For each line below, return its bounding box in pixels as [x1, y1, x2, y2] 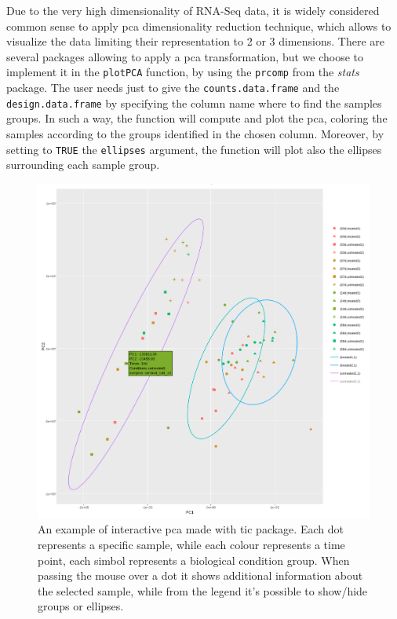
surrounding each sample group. [6, 156, 160, 173]
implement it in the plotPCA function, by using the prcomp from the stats [6, 64, 359, 80]
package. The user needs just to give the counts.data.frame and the [6, 79, 340, 96]
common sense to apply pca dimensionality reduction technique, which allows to [6, 17, 392, 34]
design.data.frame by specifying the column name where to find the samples [6, 94, 382, 111]
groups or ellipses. [38, 598, 124, 614]
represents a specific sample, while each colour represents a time [38, 537, 345, 553]
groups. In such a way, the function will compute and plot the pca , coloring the [6, 110, 388, 126]
